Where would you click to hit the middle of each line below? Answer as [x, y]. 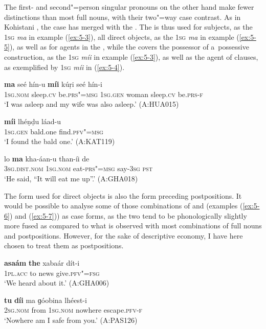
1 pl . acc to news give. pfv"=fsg [52, 273]
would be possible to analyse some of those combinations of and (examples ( [124, 206]
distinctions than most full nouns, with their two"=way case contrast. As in [123, 17]
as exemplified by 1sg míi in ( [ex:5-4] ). [64, 67]
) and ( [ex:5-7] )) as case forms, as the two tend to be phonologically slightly [128, 215]
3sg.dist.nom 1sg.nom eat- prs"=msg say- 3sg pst [79, 168]
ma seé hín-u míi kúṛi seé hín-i [53, 84]
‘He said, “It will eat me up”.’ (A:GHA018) [71, 178]
